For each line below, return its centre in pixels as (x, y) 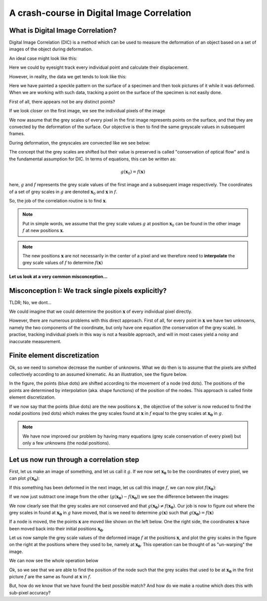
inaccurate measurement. (35, 341)
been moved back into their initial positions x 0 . (57, 529)
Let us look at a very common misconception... (58, 276)
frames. (17, 134)
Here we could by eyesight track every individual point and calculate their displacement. (99, 67)
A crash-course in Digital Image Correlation (100, 13)
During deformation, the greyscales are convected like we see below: (80, 143)
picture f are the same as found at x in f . (50, 577)
